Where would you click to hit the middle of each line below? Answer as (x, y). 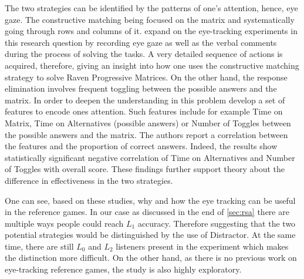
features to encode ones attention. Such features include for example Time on (144, 111)
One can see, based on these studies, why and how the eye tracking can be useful (150, 200)
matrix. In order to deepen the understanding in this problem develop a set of (145, 100)
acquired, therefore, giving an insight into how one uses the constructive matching (152, 65)
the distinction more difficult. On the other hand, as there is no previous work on (151, 258)
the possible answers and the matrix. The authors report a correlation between (146, 134)
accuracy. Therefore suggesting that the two (217, 223)
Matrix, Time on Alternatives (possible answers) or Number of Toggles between (148, 122)
